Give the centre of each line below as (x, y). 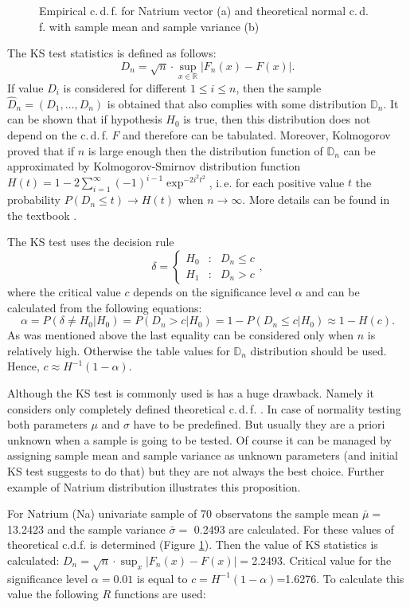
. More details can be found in (316, 200)
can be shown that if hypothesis (85, 119)
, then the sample (279, 88)
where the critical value (64, 292)
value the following (53, 594)
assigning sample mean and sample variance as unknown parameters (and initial (203, 455)
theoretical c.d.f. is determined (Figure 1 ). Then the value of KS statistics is (193, 544)
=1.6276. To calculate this (340, 578)
